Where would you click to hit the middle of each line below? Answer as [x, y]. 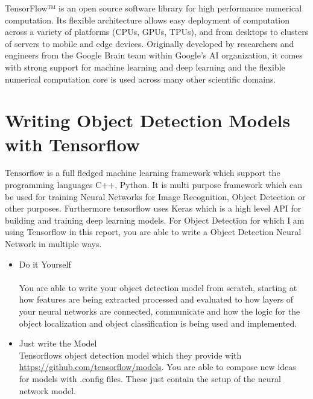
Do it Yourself [45, 264]
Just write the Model [58, 343]
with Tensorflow [73, 144]
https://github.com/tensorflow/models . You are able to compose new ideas [157, 367]
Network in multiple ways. [53, 244]
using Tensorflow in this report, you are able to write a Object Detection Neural [153, 232]
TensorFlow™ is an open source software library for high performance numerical [153, 8]
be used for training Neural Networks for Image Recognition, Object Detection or [155, 196]
